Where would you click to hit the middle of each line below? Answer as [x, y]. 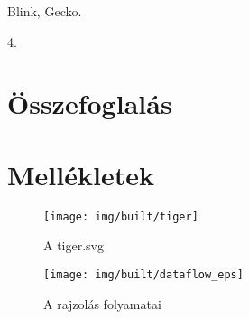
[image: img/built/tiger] [121, 216]
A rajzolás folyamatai [102, 303]
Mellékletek [81, 174]
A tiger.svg [74, 245]
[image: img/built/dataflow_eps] [143, 274]
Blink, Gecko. [45, 11]
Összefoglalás [90, 103]
